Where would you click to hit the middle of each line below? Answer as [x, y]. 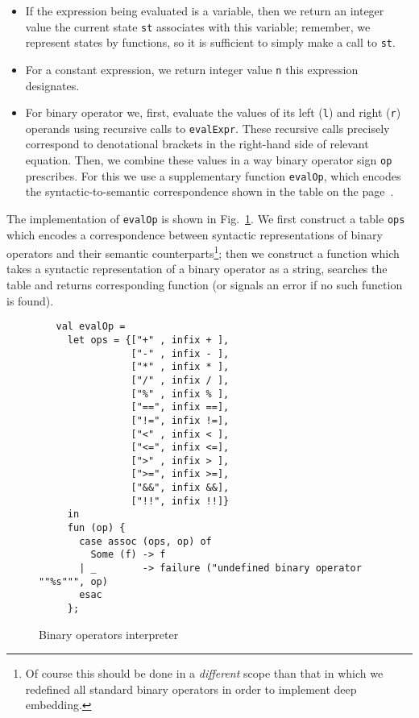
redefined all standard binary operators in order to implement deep [191, 689]
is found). [30, 300]
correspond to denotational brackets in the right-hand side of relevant [197, 144]
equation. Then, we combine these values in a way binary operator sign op [209, 160]
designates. [52, 85]
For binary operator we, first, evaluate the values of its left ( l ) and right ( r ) [213, 112]
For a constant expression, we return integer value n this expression [192, 69]
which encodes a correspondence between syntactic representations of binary [195, 234]
